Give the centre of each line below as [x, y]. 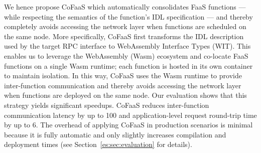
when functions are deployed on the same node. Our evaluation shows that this [125, 95]
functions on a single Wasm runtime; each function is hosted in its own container [128, 65]
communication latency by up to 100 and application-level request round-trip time [130, 115]
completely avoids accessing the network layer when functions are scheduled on [125, 26]
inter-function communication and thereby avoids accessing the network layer [123, 85]
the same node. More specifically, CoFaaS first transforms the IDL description [124, 36]
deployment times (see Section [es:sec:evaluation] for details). [98, 144]
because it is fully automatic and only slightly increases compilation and [115, 134]
